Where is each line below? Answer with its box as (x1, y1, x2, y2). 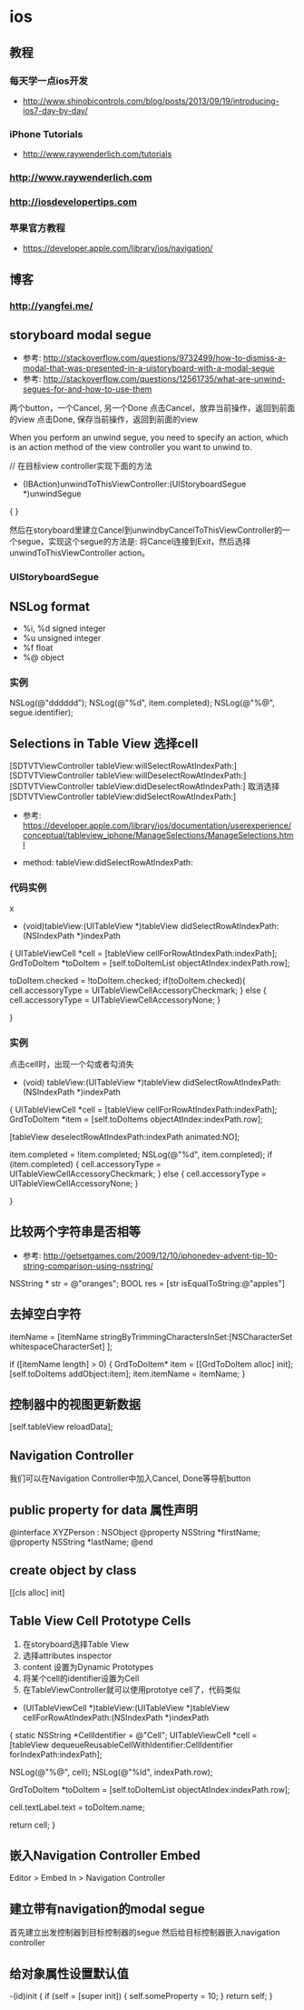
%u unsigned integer (22, 633, 102, 644)
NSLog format (9, 598, 91, 615)
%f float (22, 643, 54, 654)
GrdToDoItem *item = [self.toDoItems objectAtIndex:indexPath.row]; (9, 1114, 263, 1125)
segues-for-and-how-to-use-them (22, 384, 152, 395)
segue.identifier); (9, 707, 74, 718)
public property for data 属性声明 (9, 1502, 198, 1517)
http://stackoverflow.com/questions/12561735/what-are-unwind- (43, 374, 286, 385)
